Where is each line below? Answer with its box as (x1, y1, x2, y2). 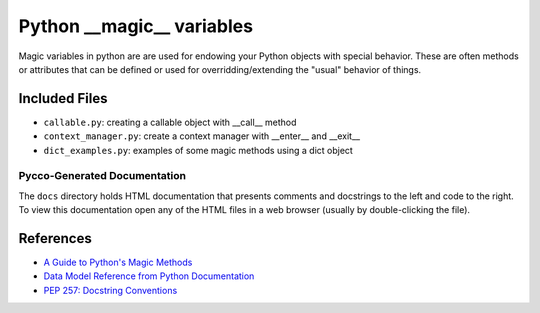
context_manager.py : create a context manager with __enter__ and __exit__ (43, 130, 360, 142)
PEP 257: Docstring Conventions (43, 284, 178, 296)
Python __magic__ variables (18, 15, 254, 37)
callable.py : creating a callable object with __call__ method (43, 116, 297, 128)
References (18, 230, 92, 247)
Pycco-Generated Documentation (18, 169, 187, 183)
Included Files (18, 90, 109, 107)
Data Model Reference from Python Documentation (43, 270, 255, 282)
